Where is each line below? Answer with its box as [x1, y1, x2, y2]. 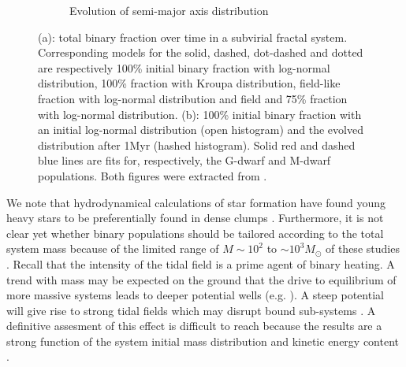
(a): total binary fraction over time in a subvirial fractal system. [38, 28, 348, 45]
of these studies [325, 240, 400, 257]
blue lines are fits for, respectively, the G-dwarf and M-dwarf [38, 152, 331, 169]
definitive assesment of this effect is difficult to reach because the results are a [6, 317, 382, 334]
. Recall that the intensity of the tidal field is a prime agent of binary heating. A [6, 255, 395, 272]
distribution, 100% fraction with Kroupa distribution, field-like [38, 75, 341, 91]
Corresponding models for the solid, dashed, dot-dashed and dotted [38, 44, 363, 61]
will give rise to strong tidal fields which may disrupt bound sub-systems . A [6, 302, 376, 318]
